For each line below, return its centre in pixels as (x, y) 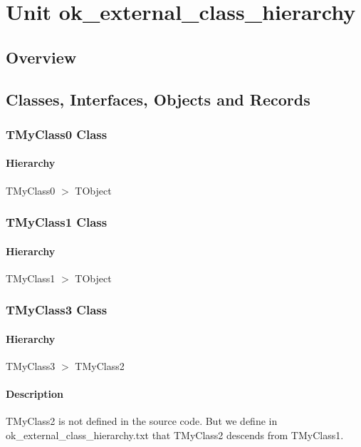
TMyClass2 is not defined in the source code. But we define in (142, 421)
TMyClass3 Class (57, 310)
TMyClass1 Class (57, 222)
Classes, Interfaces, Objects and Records (158, 99)
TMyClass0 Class (57, 134)
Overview (41, 57)
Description (35, 394)
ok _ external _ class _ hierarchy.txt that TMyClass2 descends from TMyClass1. (175, 435)
